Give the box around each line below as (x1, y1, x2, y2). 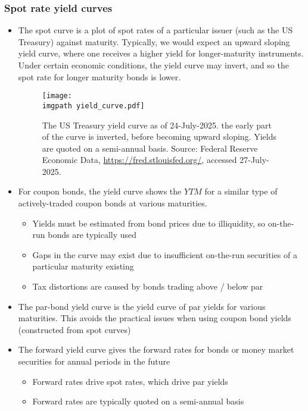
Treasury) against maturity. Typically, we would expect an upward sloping (18, 35, 290, 48)
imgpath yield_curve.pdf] (42, 101, 145, 110)
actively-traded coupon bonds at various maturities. (18, 197, 207, 209)
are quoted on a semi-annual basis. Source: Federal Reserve (42, 142, 258, 154)
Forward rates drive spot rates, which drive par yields (32, 375, 228, 387)
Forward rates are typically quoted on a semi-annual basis (32, 395, 244, 407)
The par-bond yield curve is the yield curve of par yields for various (18, 300, 266, 312)
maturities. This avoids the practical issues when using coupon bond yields (18, 312, 291, 324)
